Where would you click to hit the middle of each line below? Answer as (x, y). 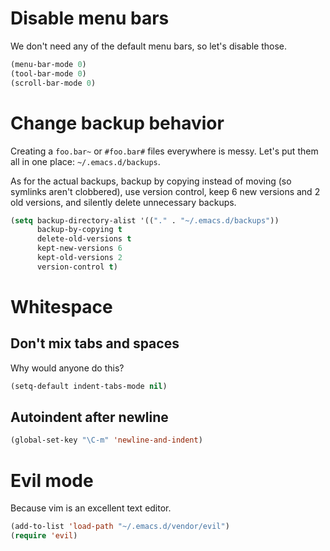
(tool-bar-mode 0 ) (48, 73)
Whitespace (61, 306)
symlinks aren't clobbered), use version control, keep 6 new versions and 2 (165, 191)
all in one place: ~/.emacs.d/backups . (85, 161)
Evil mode (52, 480)
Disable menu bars (90, 18)
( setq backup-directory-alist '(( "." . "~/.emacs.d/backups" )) (145, 220)
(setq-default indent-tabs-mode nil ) (89, 386)
